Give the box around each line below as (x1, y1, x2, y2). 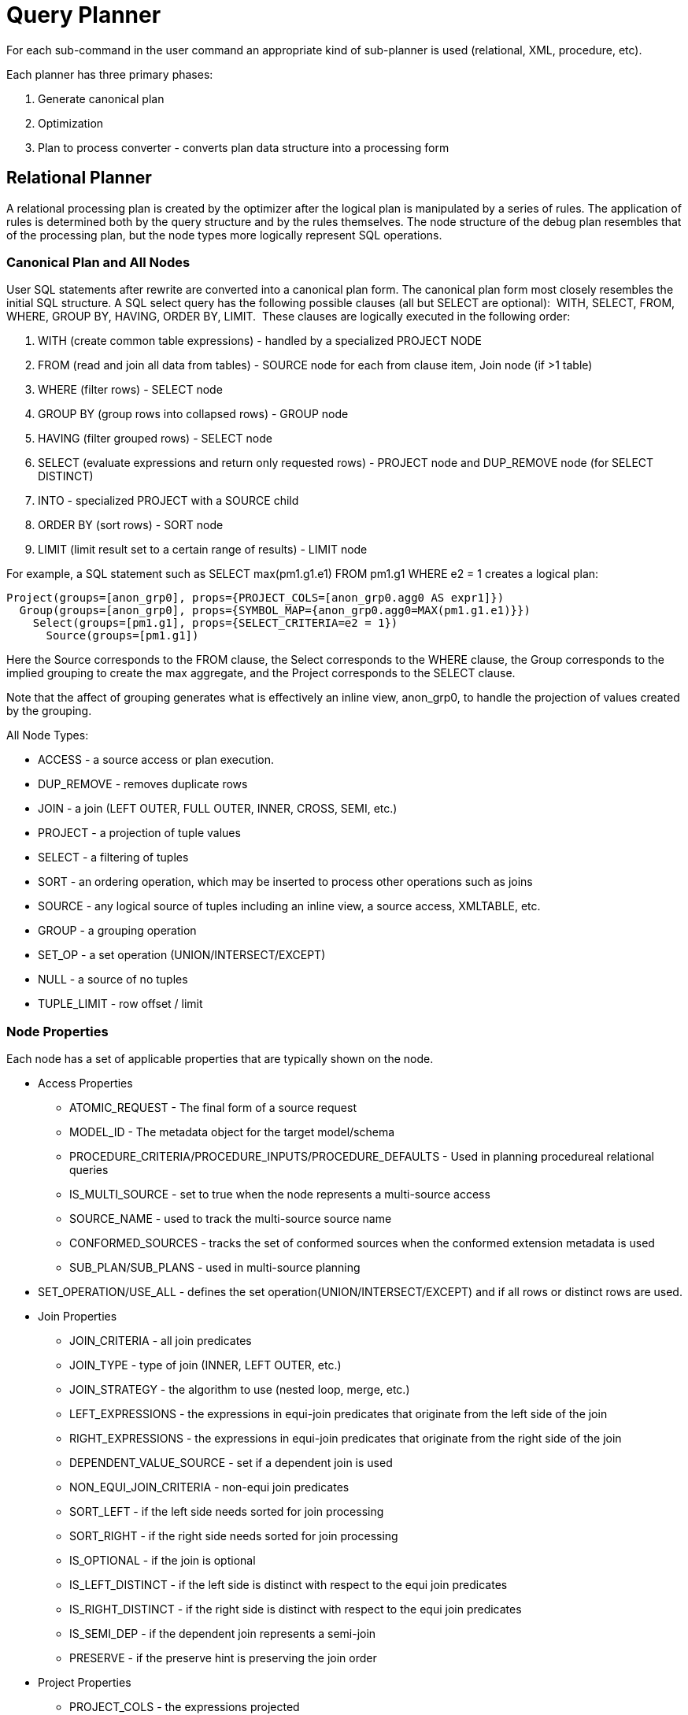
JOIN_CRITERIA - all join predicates (69, 1334, 252, 1348)
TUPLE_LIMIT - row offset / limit (38, 997, 203, 1011)
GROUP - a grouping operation (38, 924, 197, 938)
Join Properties (38, 1309, 117, 1324)
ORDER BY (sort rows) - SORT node (38, 518, 224, 532)
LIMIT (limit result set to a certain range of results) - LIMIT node (38, 543, 368, 557)
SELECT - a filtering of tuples (38, 850, 189, 865)
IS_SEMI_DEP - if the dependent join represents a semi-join (69, 1627, 376, 1641)
